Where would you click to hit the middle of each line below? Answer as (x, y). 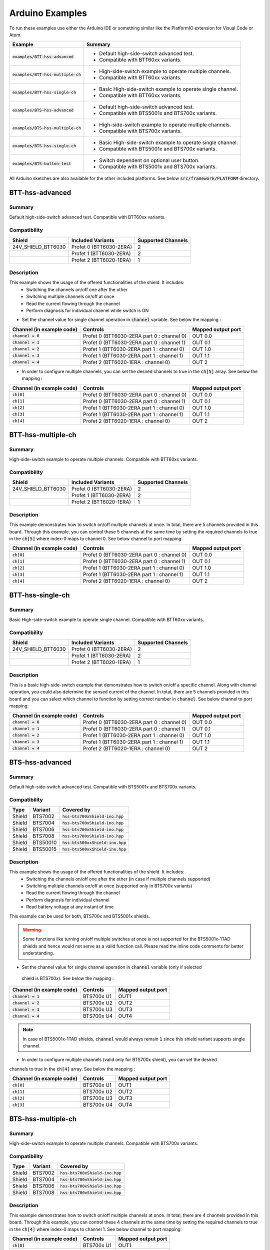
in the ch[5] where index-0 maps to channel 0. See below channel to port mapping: (96, 538)
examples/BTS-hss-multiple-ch (46, 128)
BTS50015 (45, 849)
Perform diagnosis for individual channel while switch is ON (87, 310)
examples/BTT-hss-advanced (43, 57)
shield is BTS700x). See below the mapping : (68, 978)
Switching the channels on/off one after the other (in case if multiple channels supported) (118, 879)
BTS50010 (45, 842)
